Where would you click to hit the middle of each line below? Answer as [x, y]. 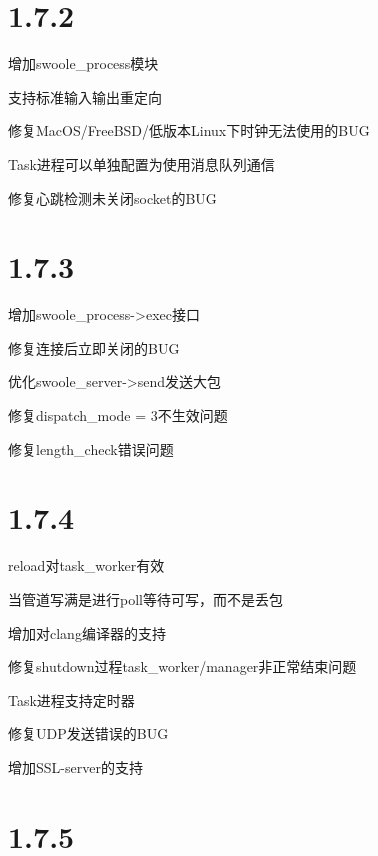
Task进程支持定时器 [71, 699]
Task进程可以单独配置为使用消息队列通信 [141, 163]
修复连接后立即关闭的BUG [94, 347]
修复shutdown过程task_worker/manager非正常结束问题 [182, 666]
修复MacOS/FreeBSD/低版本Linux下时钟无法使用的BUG [189, 130]
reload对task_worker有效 [86, 565]
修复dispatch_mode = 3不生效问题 [118, 415]
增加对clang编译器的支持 [87, 632]
